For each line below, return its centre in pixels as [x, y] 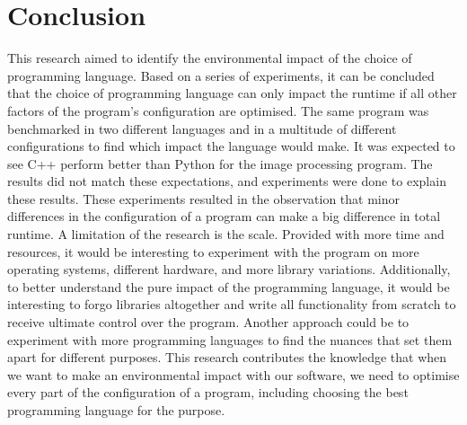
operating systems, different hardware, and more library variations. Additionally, [229, 269]
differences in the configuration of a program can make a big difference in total [224, 216]
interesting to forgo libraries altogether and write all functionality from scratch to [232, 304]
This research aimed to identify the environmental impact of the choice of [210, 58]
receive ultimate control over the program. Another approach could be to [208, 322]
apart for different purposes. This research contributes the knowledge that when [227, 357]
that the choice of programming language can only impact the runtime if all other [232, 93]
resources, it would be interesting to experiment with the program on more [213, 251]
